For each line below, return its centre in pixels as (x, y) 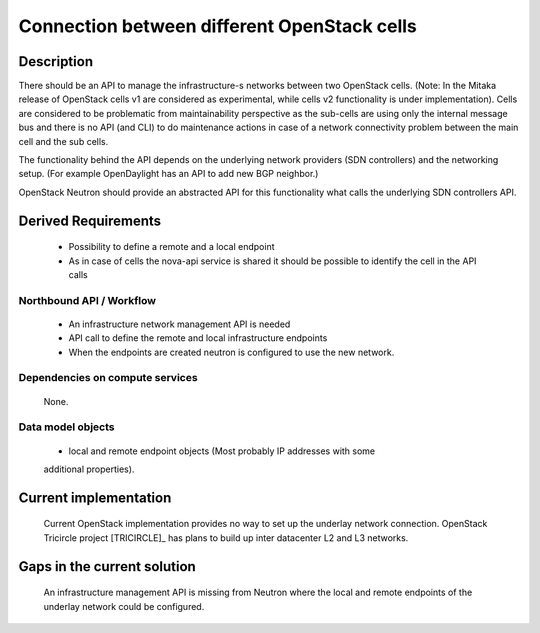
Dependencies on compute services (108, 378)
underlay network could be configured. (124, 606)
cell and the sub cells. (63, 141)
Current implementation (95, 497)
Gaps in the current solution (107, 566)
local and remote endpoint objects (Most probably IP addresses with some (222, 451)
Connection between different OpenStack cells (217, 26)
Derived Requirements (90, 220)
